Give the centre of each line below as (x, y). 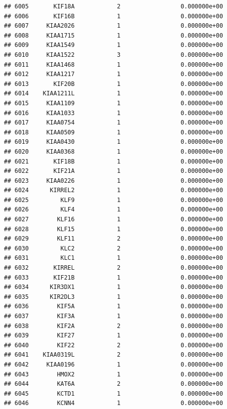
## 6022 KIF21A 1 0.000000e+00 (113, 171)
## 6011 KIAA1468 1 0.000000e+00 (113, 64)
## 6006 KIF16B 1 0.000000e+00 (113, 16)
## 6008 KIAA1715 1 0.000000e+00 (113, 35)
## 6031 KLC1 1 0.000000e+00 (113, 258)
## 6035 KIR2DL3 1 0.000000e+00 (113, 297)
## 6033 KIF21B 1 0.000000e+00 (113, 277)
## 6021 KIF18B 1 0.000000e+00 (113, 161)
